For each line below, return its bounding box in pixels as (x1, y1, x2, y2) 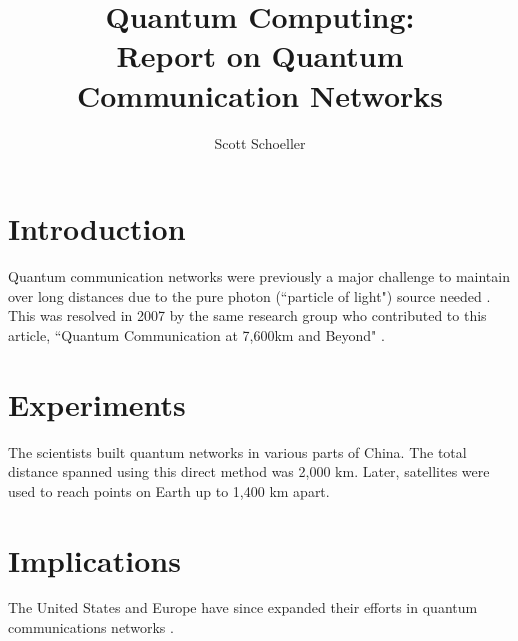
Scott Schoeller (214, 132, 306, 153)
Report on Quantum (116, 35, 404, 76)
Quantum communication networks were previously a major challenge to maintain (8, 266, 510, 287)
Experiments (8, 383, 186, 424)
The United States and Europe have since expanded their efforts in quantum (8, 597, 478, 618)
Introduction (8, 208, 186, 249)
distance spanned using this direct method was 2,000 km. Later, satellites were (8, 461, 490, 482)
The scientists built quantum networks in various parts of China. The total (8, 441, 467, 462)
